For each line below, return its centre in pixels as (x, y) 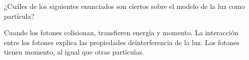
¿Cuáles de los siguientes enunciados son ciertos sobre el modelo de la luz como (124, 6)
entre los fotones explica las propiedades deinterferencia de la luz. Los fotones (122, 42)
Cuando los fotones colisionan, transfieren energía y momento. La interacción (121, 32)
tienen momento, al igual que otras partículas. (74, 52)
